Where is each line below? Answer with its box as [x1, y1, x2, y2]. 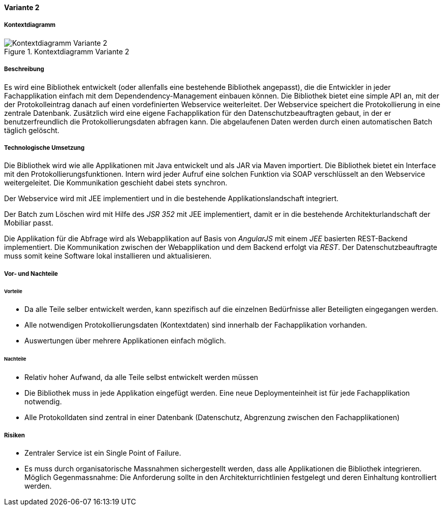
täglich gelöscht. [4, 125, 59, 135]
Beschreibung [4, 66, 44, 73]
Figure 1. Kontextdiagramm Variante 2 [4, 47, 130, 56]
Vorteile [4, 288, 22, 294]
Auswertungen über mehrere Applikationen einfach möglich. [24, 336, 226, 345]
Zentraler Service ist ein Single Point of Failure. [24, 448, 181, 457]
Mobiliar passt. [4, 218, 53, 228]
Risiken [4, 431, 25, 439]
